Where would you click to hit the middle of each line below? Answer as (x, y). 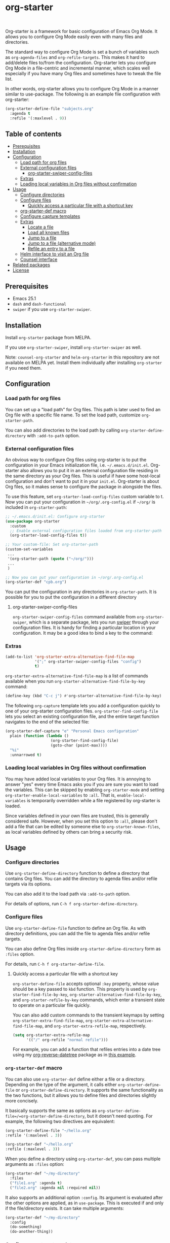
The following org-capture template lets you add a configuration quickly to (83, 706)
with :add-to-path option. (53, 435)
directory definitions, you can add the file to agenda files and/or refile (78, 933)
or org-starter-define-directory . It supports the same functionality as (89, 1090)
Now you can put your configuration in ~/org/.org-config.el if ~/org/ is (80, 502)
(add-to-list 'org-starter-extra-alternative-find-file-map (70, 657)
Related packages (31, 265)
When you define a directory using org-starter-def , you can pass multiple (83, 1159)
